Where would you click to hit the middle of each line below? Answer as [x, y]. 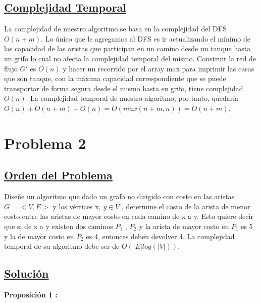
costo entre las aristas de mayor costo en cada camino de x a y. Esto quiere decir [129, 216]
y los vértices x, [77, 206]
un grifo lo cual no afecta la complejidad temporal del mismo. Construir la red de [130, 58]
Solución [27, 273]
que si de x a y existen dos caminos [59, 226]
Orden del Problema [58, 175]
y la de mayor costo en [39, 236]
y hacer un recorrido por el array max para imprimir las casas [159, 68]
